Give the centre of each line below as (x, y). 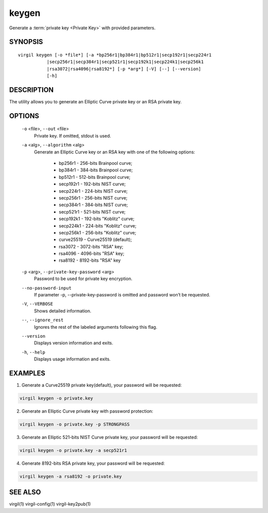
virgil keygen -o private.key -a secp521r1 (73, 450)
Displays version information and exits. (74, 343)
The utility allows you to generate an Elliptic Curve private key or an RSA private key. (96, 102)
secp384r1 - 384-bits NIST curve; (94, 205)
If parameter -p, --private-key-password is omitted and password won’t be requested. (122, 295)
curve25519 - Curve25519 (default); (95, 240)
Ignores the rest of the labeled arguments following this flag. (96, 327)
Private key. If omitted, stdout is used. (72, 136)
